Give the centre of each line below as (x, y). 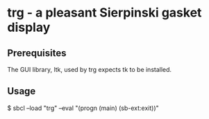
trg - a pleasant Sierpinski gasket (104, 13)
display (29, 27)
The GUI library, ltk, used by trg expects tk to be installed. (90, 70)
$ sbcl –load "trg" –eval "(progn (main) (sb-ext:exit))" (83, 108)
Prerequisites (37, 53)
